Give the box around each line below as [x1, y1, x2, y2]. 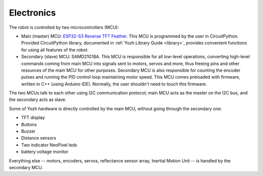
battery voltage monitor [21, 149, 69, 155]
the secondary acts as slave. [9, 97, 67, 102]
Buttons [21, 121, 37, 127]
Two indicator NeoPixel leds [21, 142, 77, 148]
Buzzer [21, 128, 36, 134]
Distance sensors [21, 135, 56, 141]
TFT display [21, 115, 45, 120]
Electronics [9, 7, 56, 18]
